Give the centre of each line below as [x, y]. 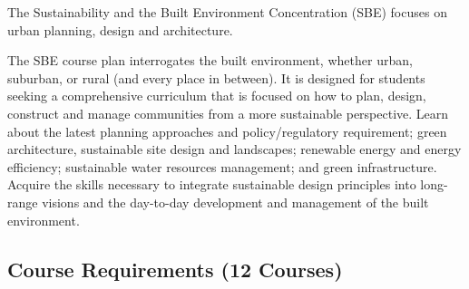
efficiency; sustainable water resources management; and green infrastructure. [222, 166]
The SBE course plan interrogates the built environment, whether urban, [210, 60]
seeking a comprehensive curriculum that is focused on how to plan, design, [217, 96]
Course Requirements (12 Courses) [175, 269]
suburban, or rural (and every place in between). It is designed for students [216, 77]
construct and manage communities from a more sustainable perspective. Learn [228, 113]
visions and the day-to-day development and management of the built [235, 202]
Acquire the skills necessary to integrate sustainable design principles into [212, 184]
